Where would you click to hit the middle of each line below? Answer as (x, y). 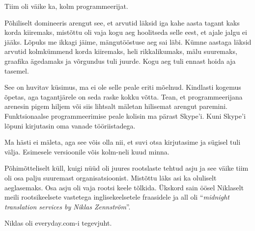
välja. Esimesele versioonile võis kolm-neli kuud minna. (87, 151)
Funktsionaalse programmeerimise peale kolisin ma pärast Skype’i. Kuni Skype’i (125, 115)
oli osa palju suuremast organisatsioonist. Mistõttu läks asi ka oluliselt (111, 177)
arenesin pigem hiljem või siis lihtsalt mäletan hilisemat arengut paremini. (116, 106)
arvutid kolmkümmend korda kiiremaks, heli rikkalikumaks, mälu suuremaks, (121, 51)
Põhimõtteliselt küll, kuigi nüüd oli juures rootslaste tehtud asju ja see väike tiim (127, 168)
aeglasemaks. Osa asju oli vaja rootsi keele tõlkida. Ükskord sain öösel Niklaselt (124, 187)
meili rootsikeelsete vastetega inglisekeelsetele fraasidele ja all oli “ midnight (117, 197)
